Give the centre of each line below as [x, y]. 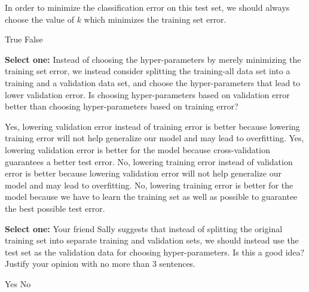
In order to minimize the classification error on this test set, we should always [147, 7]
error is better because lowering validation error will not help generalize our [143, 173]
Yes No [18, 283]
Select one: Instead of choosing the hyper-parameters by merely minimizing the [153, 59]
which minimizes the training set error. [155, 19]
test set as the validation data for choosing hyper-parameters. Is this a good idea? [155, 252]
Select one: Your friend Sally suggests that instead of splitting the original [144, 228]
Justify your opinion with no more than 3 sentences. [100, 264]
